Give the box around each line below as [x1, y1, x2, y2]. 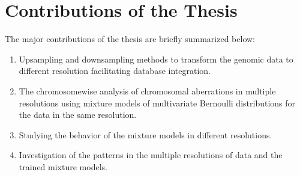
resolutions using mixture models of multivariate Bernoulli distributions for [19, 96, 296, 109]
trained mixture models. [19, 160, 107, 173]
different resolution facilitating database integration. [19, 64, 211, 77]
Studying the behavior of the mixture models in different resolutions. [19, 128, 272, 141]
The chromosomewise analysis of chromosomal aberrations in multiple [19, 84, 276, 97]
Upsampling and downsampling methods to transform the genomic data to [19, 52, 293, 65]
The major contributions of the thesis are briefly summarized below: [5, 32, 256, 45]
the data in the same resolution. [19, 108, 137, 121]
